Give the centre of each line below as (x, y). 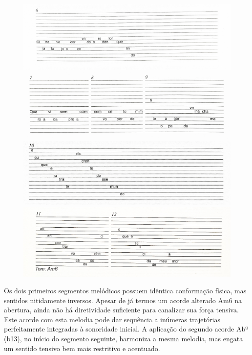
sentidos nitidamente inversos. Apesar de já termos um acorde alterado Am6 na (123, 300)
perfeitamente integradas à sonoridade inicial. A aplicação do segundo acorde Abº (126, 329)
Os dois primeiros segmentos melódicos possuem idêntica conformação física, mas (125, 291)
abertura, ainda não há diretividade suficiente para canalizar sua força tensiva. (121, 310)
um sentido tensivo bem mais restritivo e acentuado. (82, 348)
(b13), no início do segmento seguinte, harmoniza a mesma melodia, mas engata (124, 338)
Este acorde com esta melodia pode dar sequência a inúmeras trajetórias (112, 319)
